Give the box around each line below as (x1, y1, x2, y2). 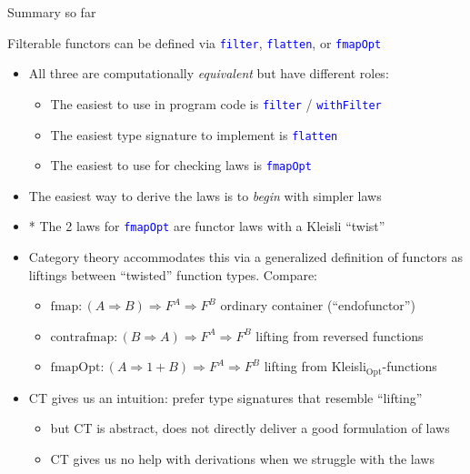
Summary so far (7, 3, 96, 21)
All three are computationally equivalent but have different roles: (28, 64, 389, 83)
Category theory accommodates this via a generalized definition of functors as (28, 247, 464, 267)
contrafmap (50, 330, 115, 344)
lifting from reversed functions (255, 326, 424, 345)
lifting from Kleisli (264, 357, 366, 376)
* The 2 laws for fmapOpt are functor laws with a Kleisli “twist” (28, 217, 385, 236)
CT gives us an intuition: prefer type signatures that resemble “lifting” (28, 388, 423, 407)
